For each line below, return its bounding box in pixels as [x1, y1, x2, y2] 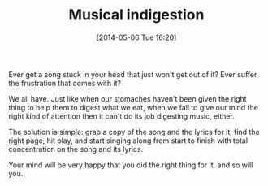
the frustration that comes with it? [8, 78, 122, 88]
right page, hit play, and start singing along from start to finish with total [8, 136, 249, 145]
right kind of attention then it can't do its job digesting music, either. [8, 111, 236, 121]
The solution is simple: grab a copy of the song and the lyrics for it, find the [8, 127, 260, 136]
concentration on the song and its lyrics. [8, 144, 144, 154]
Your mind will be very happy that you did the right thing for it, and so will [8, 160, 253, 170]
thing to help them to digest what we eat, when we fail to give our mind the [8, 102, 258, 112]
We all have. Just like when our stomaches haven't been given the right [8, 93, 247, 103]
